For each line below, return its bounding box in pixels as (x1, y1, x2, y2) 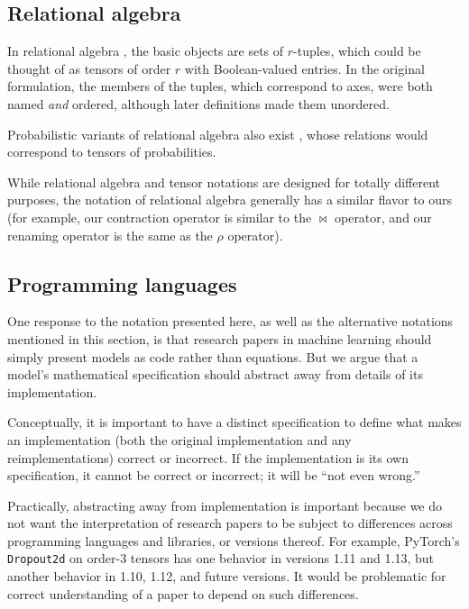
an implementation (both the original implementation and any (7, 430, 352, 449)
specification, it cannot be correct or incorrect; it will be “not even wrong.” (7, 466, 420, 485)
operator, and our (334, 207, 432, 226)
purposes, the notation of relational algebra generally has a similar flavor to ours (7, 190, 453, 209)
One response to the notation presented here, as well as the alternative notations (7, 312, 454, 331)
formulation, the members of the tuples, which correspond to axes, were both (7, 77, 433, 95)
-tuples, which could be (293, 41, 421, 60)
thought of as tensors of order (7, 59, 171, 77)
